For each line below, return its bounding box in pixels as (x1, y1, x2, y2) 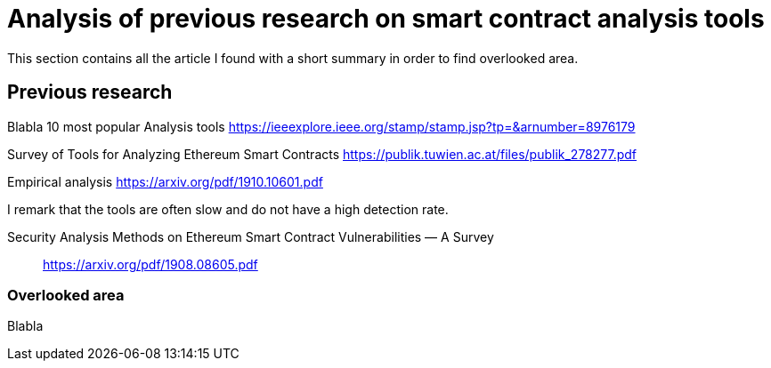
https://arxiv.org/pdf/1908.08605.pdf (43, 256, 258, 272)
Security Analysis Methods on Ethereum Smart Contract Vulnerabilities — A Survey (7, 228, 494, 244)
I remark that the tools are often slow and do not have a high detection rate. (7, 201, 449, 217)
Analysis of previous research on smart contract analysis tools (7, 4, 765, 34)
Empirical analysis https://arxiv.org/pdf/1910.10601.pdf (7, 173, 323, 189)
